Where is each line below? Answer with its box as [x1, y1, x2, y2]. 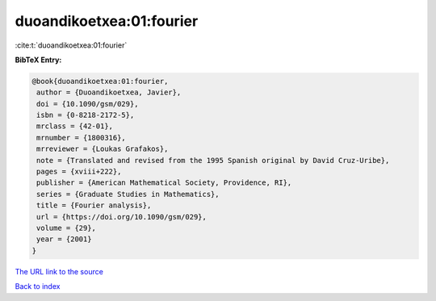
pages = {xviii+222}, [36, 167, 122, 177]
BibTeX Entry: [15, 55, 62, 65]
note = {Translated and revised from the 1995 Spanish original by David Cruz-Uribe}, [36, 156, 390, 165]
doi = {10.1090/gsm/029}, [36, 99, 139, 108]
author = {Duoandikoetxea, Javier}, [36, 88, 182, 97]
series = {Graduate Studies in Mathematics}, [36, 190, 220, 199]
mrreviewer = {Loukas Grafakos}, [36, 144, 169, 153]
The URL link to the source [15, 266, 104, 276]
